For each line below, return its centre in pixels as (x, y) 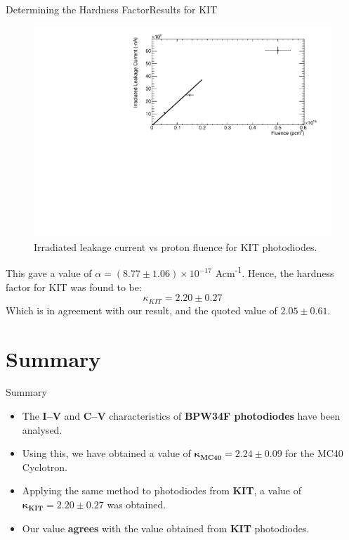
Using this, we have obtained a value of (106, 453)
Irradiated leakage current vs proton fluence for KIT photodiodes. (176, 246)
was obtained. (137, 504)
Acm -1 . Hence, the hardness (275, 272)
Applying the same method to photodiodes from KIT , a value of (162, 490)
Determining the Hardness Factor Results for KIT (112, 9)
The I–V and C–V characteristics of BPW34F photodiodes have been (181, 416)
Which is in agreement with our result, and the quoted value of (141, 310)
